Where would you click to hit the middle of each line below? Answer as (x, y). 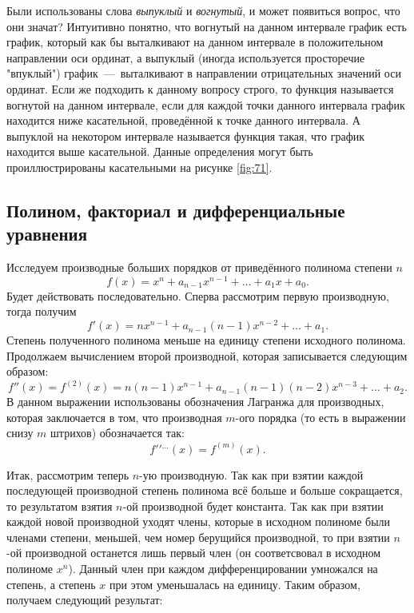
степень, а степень (51, 584)
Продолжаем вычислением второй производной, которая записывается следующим (207, 355)
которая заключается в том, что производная (114, 417)
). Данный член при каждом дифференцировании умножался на (223, 569)
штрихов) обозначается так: (117, 433)
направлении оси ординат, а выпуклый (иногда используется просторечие (186, 57)
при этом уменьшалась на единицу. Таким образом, (235, 584)
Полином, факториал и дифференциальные (176, 210)
